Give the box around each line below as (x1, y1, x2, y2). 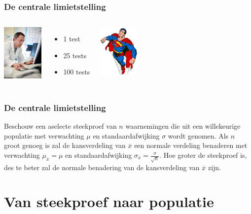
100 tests (63, 67, 90, 77)
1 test (63, 34, 80, 44)
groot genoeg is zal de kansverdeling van (4, 140, 126, 150)
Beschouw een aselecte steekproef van (4, 121, 117, 131)
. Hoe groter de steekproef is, (159, 150, 247, 160)
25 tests (63, 50, 87, 60)
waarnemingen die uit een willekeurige (125, 121, 241, 131)
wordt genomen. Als (168, 130, 229, 141)
